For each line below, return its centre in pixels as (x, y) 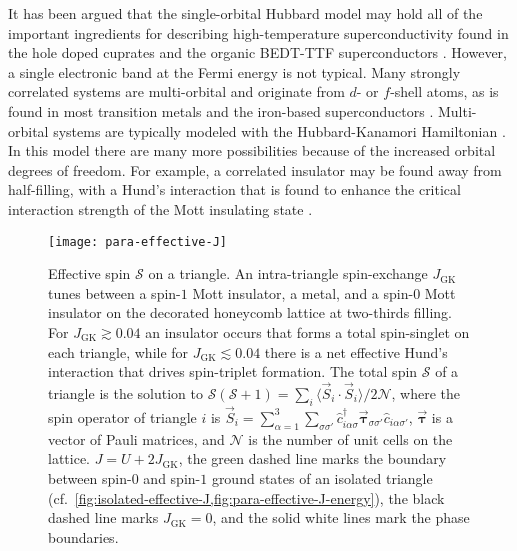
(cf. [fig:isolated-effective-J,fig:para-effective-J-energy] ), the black (246, 497)
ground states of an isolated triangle (322, 477)
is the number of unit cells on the (350, 438)
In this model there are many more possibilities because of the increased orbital (252, 150)
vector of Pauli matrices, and (136, 438)
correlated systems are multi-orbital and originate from (176, 91)
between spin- (90, 477)
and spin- (172, 477)
